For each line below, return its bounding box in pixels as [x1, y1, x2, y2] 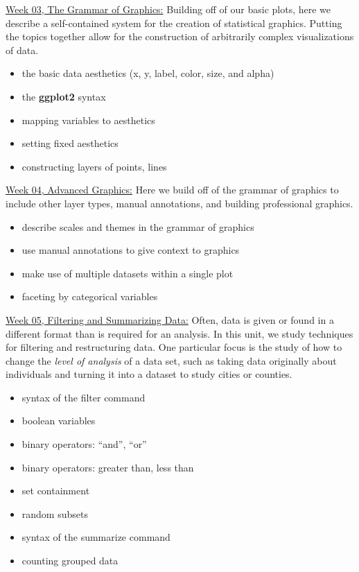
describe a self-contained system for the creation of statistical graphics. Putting [6, 15, 342, 30]
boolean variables [21, 413, 96, 428]
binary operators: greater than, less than [21, 460, 194, 474]
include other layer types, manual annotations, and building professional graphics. [6, 196, 353, 210]
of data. [6, 42, 39, 57]
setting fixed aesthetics [21, 136, 119, 150]
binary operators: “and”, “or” [21, 437, 147, 451]
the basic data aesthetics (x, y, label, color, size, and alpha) [21, 66, 274, 80]
